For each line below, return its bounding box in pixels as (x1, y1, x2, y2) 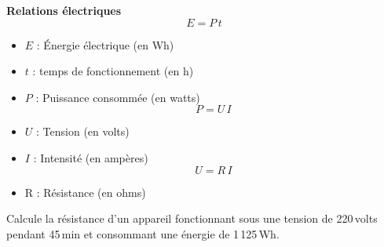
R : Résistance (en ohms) (24, 183, 146, 200)
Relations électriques (6, 2, 122, 18)
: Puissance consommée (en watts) (35, 89, 200, 105)
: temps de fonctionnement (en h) (32, 63, 194, 79)
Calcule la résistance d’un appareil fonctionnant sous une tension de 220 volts (6, 210, 378, 227)
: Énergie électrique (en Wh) (36, 36, 174, 53)
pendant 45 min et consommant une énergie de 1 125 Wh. (6, 225, 280, 242)
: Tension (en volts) (36, 123, 130, 140)
